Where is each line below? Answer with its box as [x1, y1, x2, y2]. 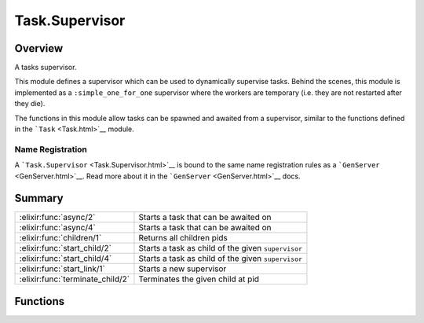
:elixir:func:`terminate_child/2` [19, 273, 130, 284]
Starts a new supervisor [138, 263, 227, 274]
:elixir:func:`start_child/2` [19, 243, 111, 254]
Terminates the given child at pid [138, 273, 259, 284]
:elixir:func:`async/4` [19, 222, 96, 233]
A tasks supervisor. [14, 63, 77, 72]
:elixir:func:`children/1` [19, 233, 102, 244]
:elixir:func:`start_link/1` [19, 263, 105, 274]
